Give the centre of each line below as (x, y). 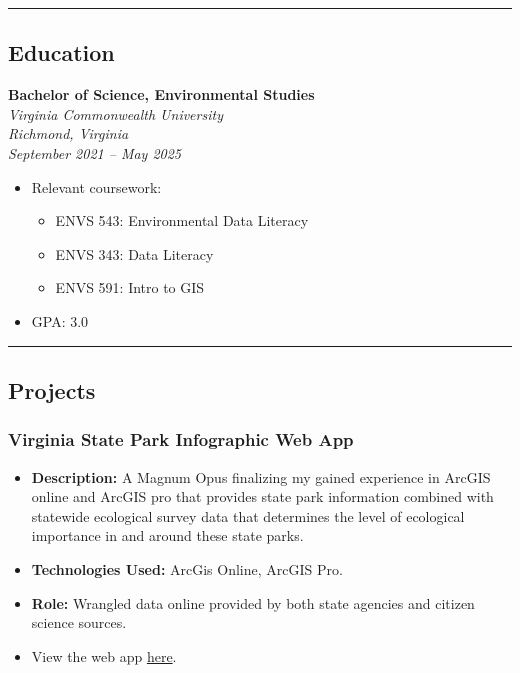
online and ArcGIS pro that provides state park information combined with (262, 496)
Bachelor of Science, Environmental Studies (161, 94)
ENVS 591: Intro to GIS (130, 287)
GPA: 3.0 (60, 320)
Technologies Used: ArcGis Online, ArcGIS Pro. (187, 568)
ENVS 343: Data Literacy (134, 253)
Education (61, 52)
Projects (52, 389)
